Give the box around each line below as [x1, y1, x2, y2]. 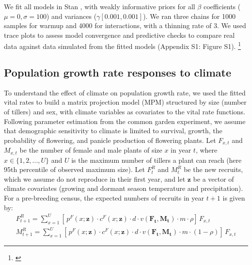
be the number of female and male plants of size [19, 145, 162, 155]
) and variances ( [47, 11, 97, 21]
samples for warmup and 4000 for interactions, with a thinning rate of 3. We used [4, 20, 246, 31]
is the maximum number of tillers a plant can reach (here [71, 155, 242, 165]
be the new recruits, [184, 164, 243, 174]
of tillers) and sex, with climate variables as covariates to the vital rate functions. [4, 107, 245, 117]
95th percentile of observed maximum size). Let [4, 164, 145, 174]
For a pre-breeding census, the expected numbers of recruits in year [4, 193, 204, 203]
